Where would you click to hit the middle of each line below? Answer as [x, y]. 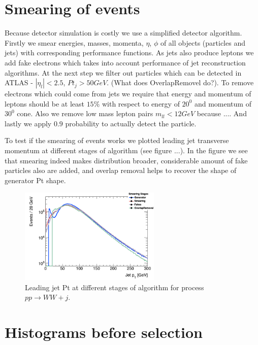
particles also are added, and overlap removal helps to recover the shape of [121, 170]
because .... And [222, 113]
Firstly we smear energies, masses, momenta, [74, 42]
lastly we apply [28, 123]
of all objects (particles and [203, 42]
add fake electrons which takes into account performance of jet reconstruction [125, 62]
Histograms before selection [104, 332]
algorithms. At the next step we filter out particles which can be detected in [123, 72]
